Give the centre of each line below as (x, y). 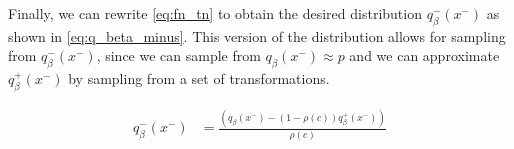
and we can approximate (424, 55)
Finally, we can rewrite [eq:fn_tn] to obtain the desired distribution (215, 13)
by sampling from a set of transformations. (199, 78)
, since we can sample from (178, 55)
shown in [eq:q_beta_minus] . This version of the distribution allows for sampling (257, 35)
